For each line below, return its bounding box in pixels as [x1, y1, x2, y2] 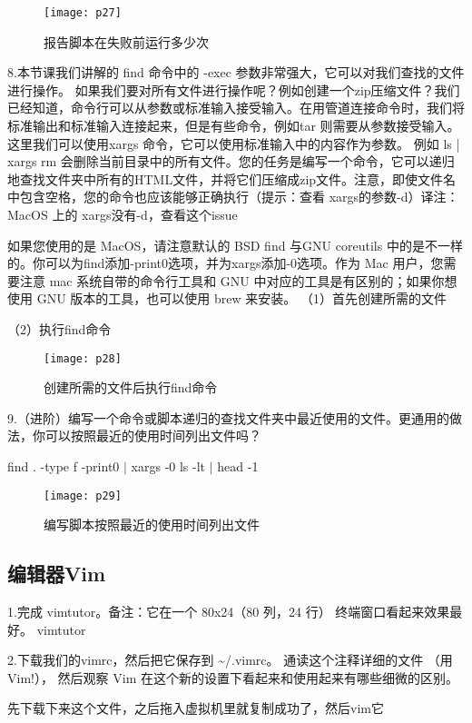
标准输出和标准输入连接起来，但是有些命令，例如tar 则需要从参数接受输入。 [7, 116, 460, 135]
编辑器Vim [7, 560, 106, 588]
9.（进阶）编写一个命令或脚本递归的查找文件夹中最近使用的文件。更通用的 [7, 408, 449, 427]
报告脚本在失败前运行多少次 [44, 32, 209, 51]
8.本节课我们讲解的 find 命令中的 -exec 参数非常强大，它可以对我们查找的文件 [7, 63, 465, 82]
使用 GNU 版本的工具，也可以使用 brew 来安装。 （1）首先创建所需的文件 [7, 289, 447, 308]
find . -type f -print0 [7, 457, 120, 475]
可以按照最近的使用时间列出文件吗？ [44, 426, 261, 445]
